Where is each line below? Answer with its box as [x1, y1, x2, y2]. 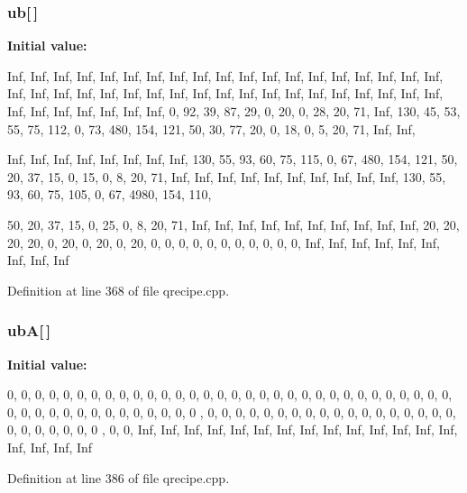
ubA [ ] [7, 319, 51, 342]
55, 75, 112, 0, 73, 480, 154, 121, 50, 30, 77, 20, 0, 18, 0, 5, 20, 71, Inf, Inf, [7, 119, 416, 138]
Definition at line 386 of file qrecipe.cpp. [7, 468, 230, 487]
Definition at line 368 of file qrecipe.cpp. [7, 280, 230, 299]
